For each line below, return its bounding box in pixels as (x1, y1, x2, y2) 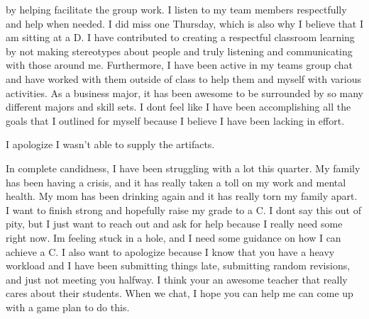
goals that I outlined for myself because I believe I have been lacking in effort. (6, 113, 345, 128)
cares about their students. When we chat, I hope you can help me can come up (6, 286, 353, 301)
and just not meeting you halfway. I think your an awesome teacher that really (6, 272, 348, 286)
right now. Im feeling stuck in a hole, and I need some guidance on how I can (6, 230, 341, 245)
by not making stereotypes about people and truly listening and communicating (6, 43, 353, 58)
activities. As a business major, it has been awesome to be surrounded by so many (6, 85, 363, 100)
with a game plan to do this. (6, 299, 130, 314)
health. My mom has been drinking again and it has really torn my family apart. (6, 189, 358, 203)
